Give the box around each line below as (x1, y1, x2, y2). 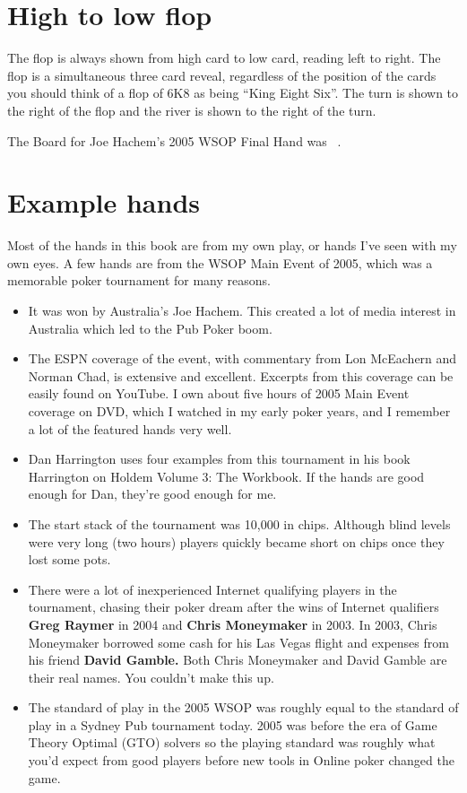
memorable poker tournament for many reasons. (7, 271, 271, 290)
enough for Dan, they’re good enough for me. (28, 484, 277, 503)
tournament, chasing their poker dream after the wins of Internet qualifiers (28, 597, 439, 616)
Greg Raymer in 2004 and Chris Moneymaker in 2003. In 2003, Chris (28, 614, 437, 633)
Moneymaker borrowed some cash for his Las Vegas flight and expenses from (28, 632, 449, 651)
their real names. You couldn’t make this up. (28, 667, 274, 686)
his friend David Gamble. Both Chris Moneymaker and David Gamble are (28, 650, 447, 669)
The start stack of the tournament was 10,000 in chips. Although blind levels (28, 514, 451, 533)
